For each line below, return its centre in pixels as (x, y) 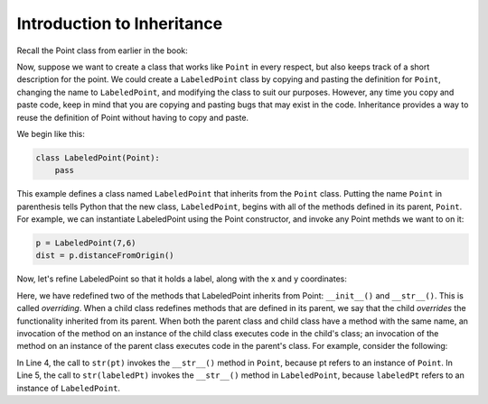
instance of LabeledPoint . (69, 388)
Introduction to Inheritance (120, 23)
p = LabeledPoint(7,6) (86, 243)
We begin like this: (51, 133)
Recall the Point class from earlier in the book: (103, 50)
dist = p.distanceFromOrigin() (105, 256)
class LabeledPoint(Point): (98, 157)
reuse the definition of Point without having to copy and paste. (132, 117)
